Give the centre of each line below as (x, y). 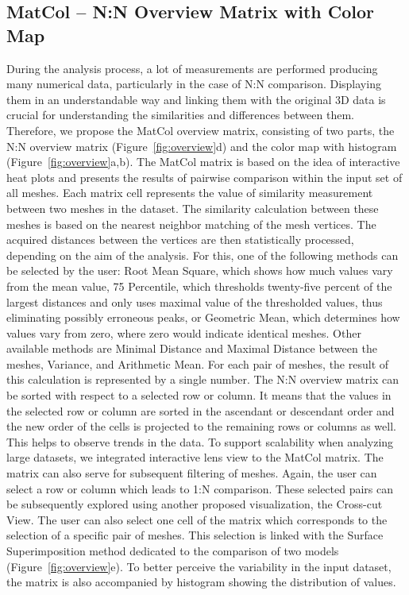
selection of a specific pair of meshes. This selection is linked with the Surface (195, 535)
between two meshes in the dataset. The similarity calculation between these (193, 208)
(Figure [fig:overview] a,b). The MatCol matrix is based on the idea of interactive (203, 162)
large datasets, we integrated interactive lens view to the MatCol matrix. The (195, 457)
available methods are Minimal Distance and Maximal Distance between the (192, 348)
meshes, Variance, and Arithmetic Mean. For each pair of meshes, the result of (198, 363)
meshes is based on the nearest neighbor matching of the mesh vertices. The (191, 224)
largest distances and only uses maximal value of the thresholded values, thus (195, 301)
